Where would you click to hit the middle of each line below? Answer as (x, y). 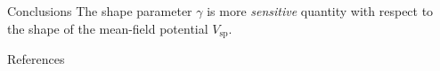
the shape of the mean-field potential (108, 28)
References (36, 59)
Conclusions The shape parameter (100, 11)
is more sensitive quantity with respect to (320, 11)
